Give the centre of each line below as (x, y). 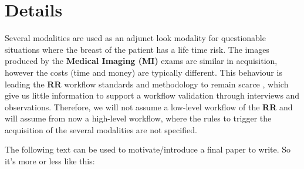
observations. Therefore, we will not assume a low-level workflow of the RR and (149, 107)
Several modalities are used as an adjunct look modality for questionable (135, 38)
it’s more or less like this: (50, 161)
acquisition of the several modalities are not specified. (101, 129)
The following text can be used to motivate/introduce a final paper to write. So (148, 149)
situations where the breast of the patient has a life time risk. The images (137, 49)
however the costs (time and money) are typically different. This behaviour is (143, 72)
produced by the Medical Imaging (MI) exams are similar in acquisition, (141, 61)
